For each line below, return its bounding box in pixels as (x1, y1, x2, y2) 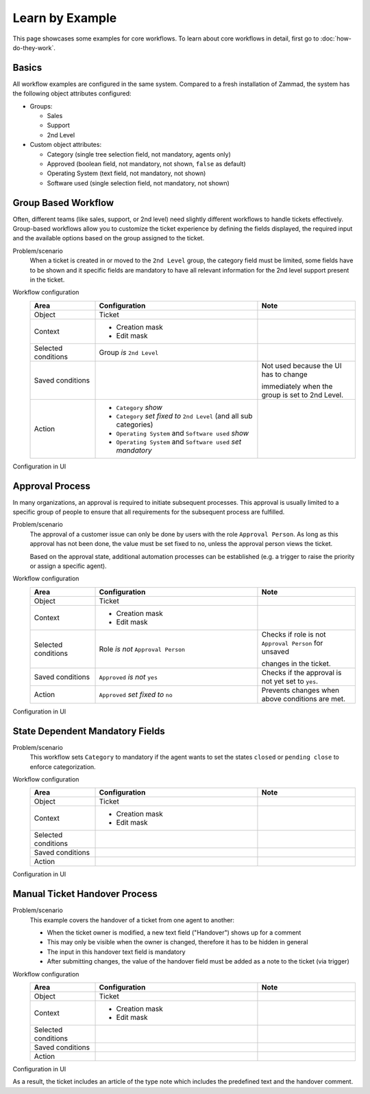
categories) (116, 420, 153, 429)
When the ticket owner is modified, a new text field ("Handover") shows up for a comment (47, 928, 301, 937)
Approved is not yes (99, 672, 158, 681)
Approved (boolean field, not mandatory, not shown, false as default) (47, 159, 246, 168)
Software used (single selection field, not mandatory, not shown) (47, 179, 230, 187)
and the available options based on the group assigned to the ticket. (12, 234, 205, 242)
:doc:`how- (320, 34, 352, 43)
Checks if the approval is (261, 668, 342, 677)
